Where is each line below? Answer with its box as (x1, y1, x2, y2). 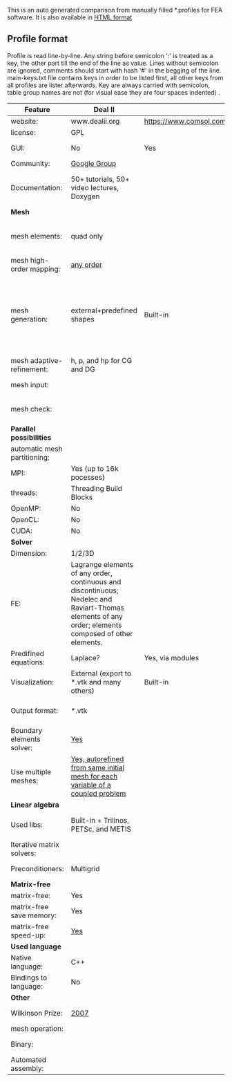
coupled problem (70, 788, 126, 798)
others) (70, 686, 95, 696)
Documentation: (10, 183, 63, 192)
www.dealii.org (70, 116, 120, 126)
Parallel (10, 424, 36, 433)
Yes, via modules (144, 653, 199, 662)
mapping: (30, 264, 61, 274)
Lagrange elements (70, 559, 134, 569)
